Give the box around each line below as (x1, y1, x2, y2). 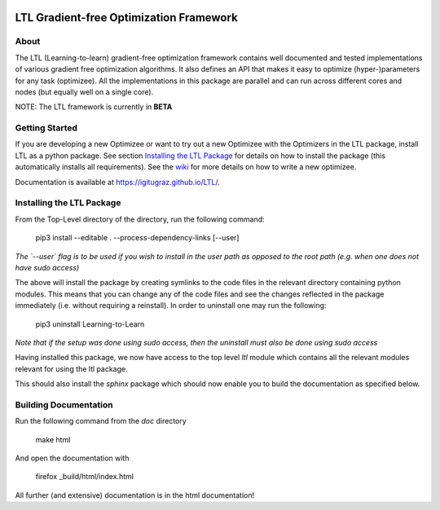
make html (35, 434, 71, 444)
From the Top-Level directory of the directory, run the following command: (15, 214, 265, 224)
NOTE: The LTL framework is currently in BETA (15, 102, 173, 112)
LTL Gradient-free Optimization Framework (15, 11, 238, 24)
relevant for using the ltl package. (15, 363, 128, 374)
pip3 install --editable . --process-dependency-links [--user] (35, 233, 240, 243)
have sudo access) (15, 262, 80, 272)
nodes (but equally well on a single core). (15, 86, 154, 97)
